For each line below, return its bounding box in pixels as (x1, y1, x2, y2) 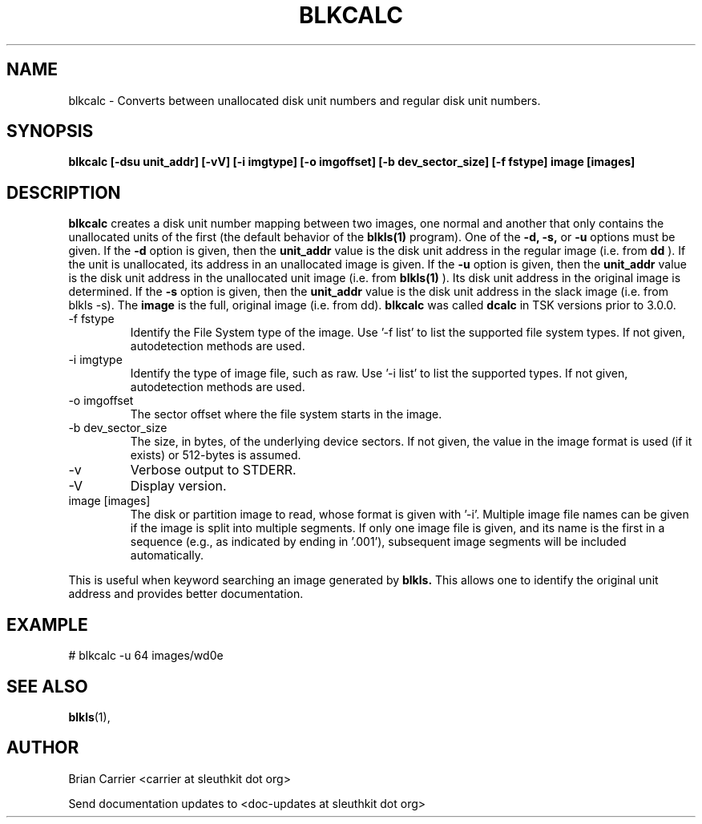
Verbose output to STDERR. (130, 462, 297, 479)
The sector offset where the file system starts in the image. (130, 407, 442, 422)
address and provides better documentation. (68, 587, 304, 601)
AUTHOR (6, 737, 79, 758)
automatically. (130, 548, 204, 563)
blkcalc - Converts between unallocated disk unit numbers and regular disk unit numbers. (68, 93, 541, 107)
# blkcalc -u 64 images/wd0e (68, 648, 224, 663)
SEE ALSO (6, 676, 88, 697)
